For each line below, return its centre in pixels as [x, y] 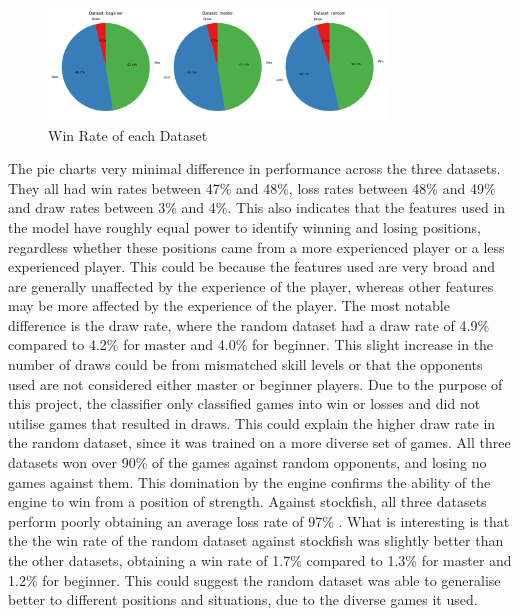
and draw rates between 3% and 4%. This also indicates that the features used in [257, 207]
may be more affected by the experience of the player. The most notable [229, 305]
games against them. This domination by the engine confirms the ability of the [249, 481]
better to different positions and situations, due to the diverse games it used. [243, 599]
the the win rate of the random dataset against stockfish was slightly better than [256, 540]
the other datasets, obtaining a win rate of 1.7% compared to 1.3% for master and [260, 560]
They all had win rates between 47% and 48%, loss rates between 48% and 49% [252, 187]
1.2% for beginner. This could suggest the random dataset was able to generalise [254, 579]
